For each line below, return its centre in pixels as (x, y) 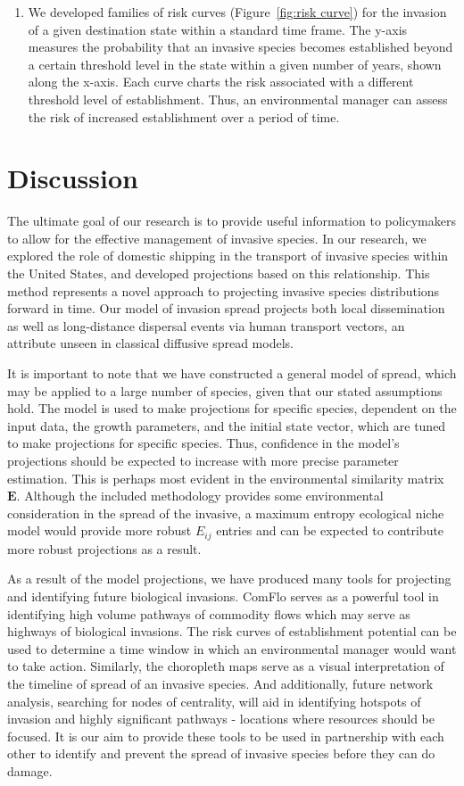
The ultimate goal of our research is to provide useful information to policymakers (232, 221)
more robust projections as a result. (104, 548)
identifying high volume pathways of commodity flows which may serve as (209, 613)
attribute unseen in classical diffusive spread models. (150, 343)
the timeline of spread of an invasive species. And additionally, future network (220, 683)
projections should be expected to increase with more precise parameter (203, 460)
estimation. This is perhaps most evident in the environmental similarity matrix (226, 478)
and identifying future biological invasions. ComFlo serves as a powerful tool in (223, 596)
